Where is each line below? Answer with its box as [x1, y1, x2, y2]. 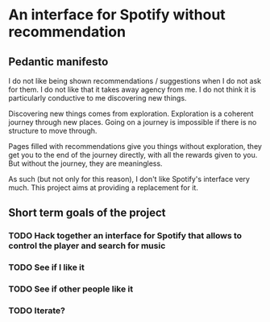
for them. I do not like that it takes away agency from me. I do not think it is [8, 85, 256, 94]
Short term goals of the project [8, 206, 167, 220]
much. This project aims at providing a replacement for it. [8, 183, 199, 192]
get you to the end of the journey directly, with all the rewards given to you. [8, 151, 258, 159]
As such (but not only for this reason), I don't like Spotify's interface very [8, 175, 250, 184]
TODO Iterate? [8, 305, 66, 316]
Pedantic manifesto [8, 55, 109, 68]
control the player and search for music [8, 240, 166, 251]
